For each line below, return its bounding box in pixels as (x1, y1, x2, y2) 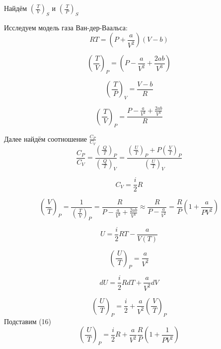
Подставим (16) (4, 316, 52, 326)
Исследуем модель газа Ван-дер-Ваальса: (4, 22, 128, 32)
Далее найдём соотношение (4, 133, 87, 144)
